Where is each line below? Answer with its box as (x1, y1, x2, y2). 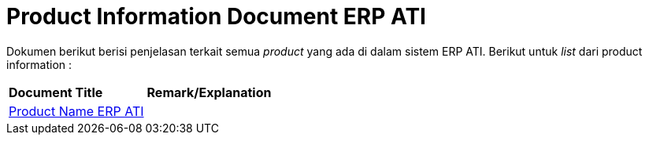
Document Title (9, 84, 103, 100)
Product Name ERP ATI (9, 103, 144, 119)
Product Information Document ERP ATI (6, 3, 426, 30)
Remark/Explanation (146, 84, 272, 100)
